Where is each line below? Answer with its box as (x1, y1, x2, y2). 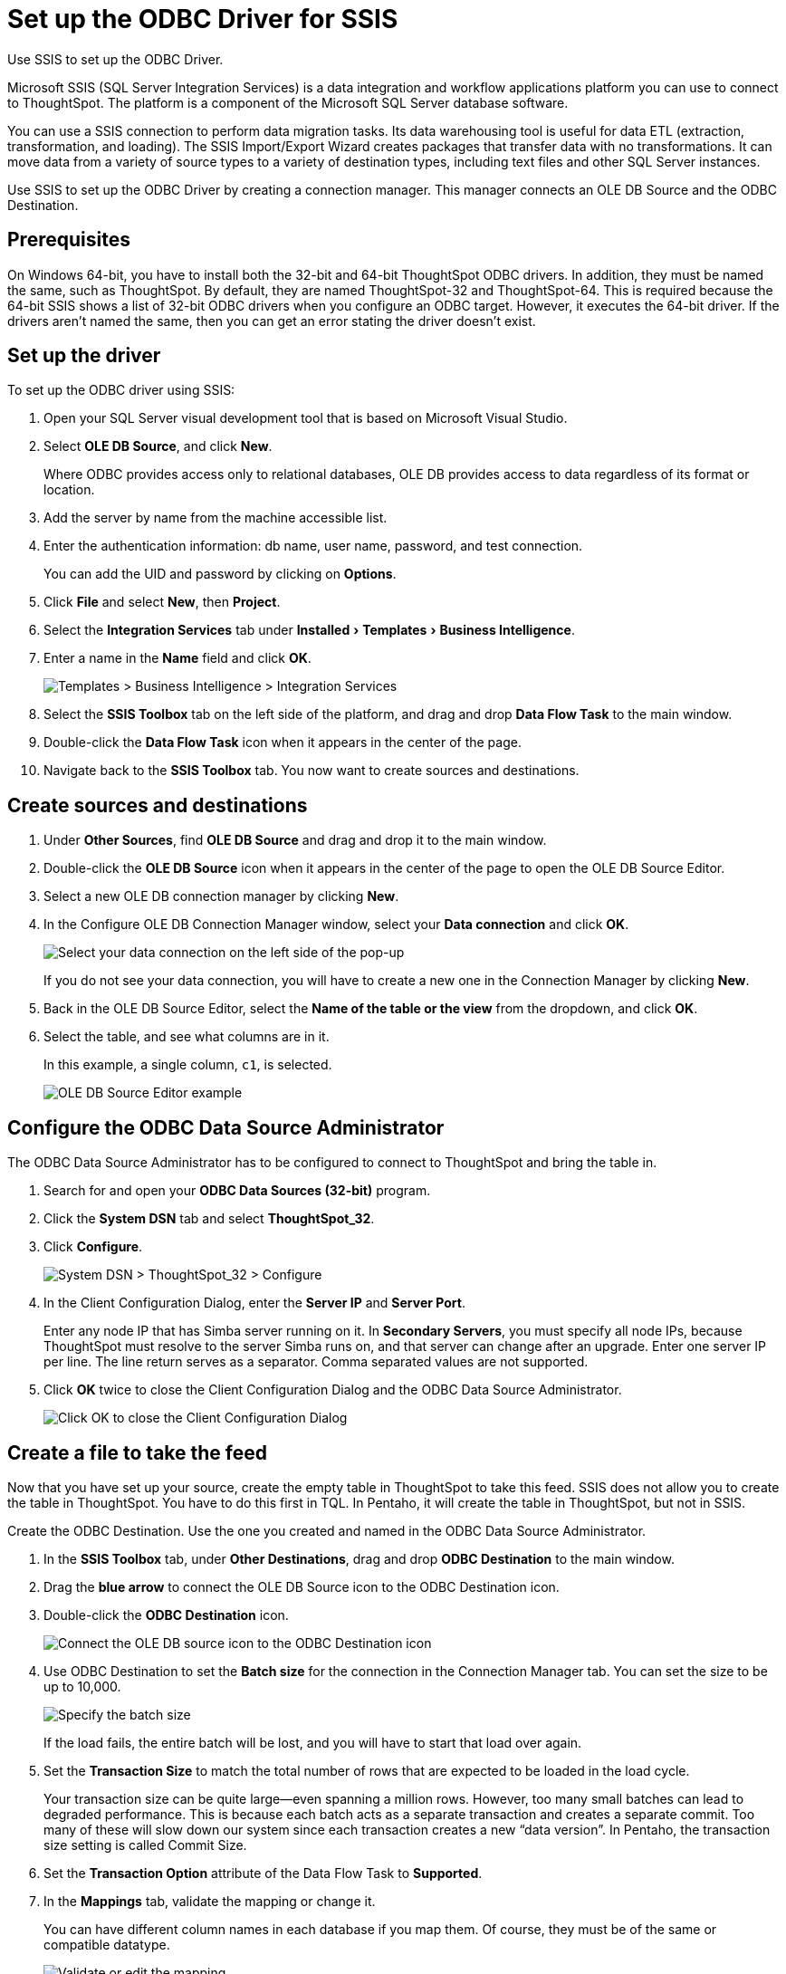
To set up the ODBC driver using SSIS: (7, 382, 235, 398)
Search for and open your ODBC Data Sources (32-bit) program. (43, 1183, 431, 1199)
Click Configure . (43, 1239, 143, 1255)
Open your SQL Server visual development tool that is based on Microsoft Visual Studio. (43, 410, 568, 426)
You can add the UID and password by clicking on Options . (43, 566, 397, 582)
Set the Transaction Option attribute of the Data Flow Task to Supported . (43, 1864, 483, 1881)
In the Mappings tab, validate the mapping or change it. (43, 1893, 376, 1909)
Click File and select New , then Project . (43, 594, 281, 610)
